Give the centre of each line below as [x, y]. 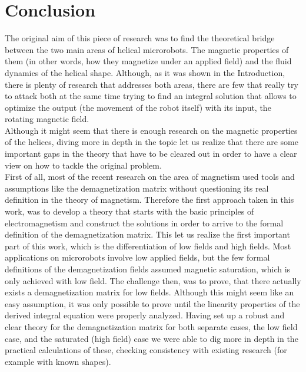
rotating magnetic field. [47, 119]
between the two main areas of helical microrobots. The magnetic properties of [147, 49]
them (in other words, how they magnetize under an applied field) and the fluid [148, 61]
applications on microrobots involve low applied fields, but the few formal [137, 257]
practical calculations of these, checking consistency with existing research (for [146, 350]
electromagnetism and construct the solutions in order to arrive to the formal [144, 223]
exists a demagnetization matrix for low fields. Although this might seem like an [149, 292]
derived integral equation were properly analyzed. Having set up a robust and [145, 315]
